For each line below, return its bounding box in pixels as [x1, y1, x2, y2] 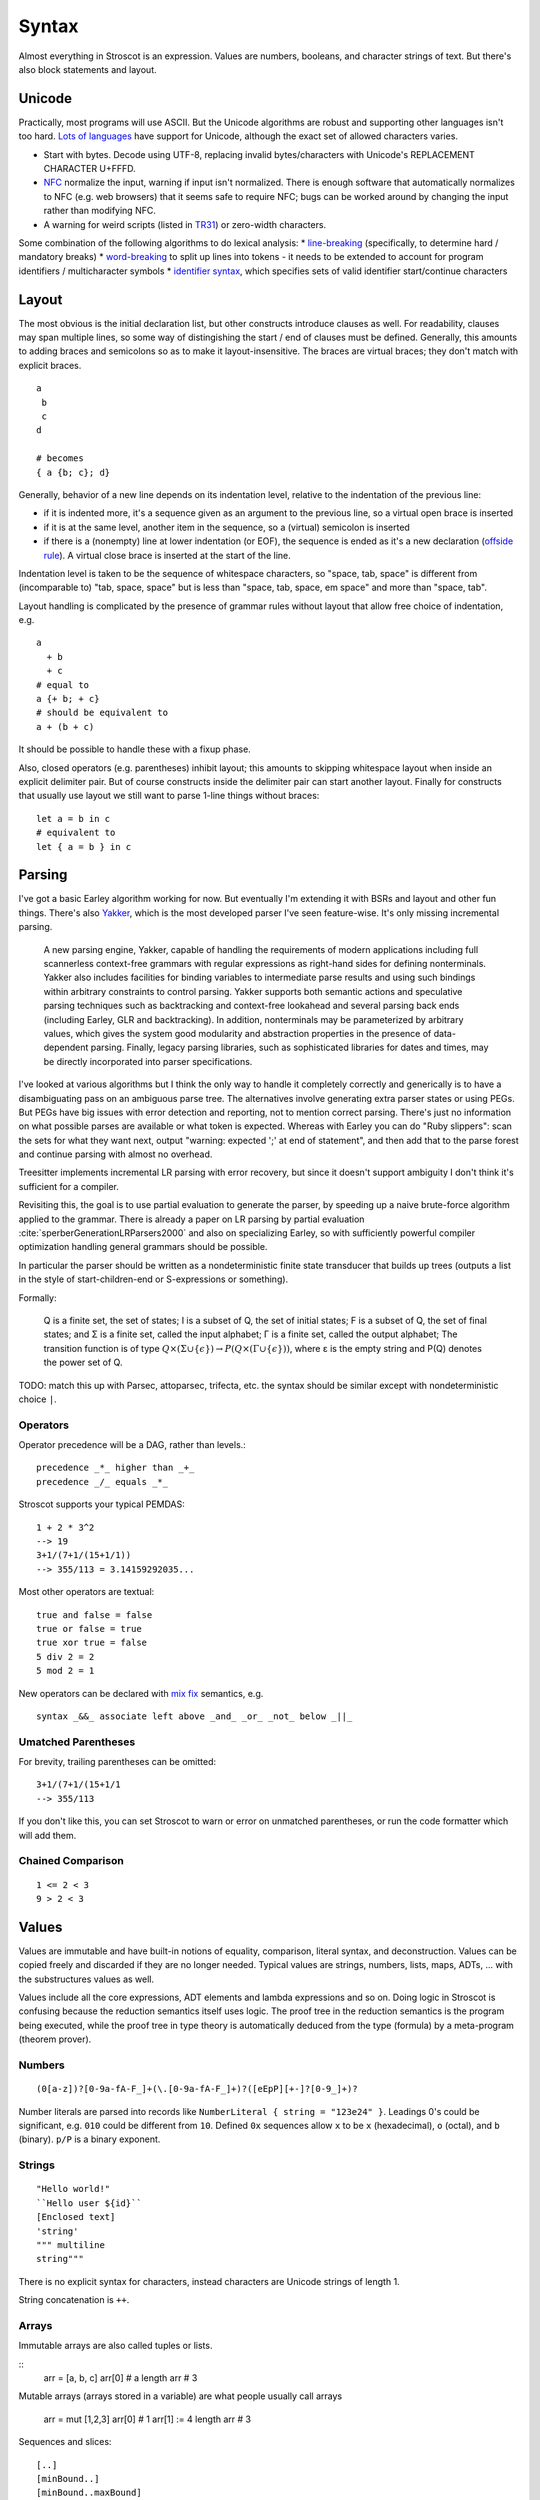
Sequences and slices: [18, 2436, 112, 2448]
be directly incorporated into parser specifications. [43, 1055, 253, 1067]
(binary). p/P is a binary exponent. [18, 2133, 161, 2145]
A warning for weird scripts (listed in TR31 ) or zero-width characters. [43, 218, 327, 230]
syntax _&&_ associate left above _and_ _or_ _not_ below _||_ [36, 1710, 353, 1722]
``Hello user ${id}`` [36, 2197, 142, 2209]
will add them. [18, 1829, 77, 1841]
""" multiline [36, 2239, 105, 2250]
